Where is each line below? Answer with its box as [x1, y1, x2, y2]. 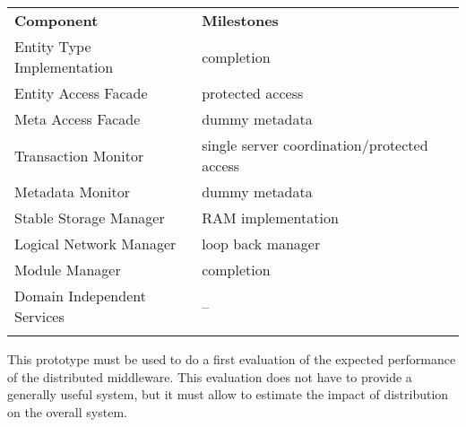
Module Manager [14, 259, 121, 280]
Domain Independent [14, 285, 146, 306]
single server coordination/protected [202, 135, 428, 155]
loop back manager [202, 233, 321, 254]
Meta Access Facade [14, 109, 141, 129]
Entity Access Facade [14, 83, 148, 103]
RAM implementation [202, 207, 339, 228]
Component [14, 10, 99, 30]
